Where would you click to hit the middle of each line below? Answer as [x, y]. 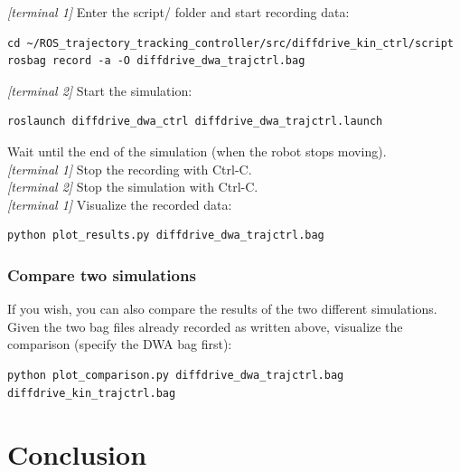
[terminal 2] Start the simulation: [100, 90]
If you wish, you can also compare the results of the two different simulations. [222, 309]
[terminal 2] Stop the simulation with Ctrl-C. [133, 187]
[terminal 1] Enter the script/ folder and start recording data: [178, 12]
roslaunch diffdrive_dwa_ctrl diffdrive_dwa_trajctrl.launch [195, 122]
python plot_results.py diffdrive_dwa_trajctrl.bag [166, 236]
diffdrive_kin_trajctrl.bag [92, 393]
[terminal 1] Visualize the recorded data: [120, 204]
